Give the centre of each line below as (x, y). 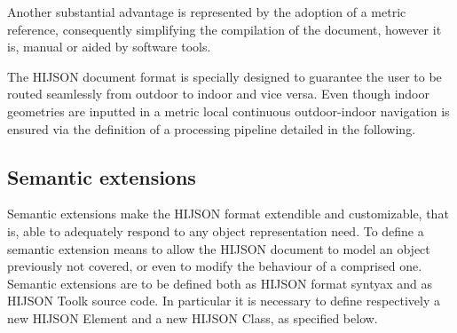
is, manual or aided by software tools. (109, 47)
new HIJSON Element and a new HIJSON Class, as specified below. (193, 317)
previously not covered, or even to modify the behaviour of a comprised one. (215, 266)
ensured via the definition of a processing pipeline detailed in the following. (212, 128)
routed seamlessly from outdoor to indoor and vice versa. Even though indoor (218, 94)
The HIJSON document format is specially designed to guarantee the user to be (225, 76)
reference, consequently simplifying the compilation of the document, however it (225, 29)
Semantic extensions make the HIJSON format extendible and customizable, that (228, 214)
